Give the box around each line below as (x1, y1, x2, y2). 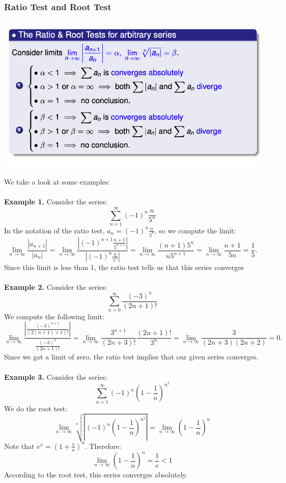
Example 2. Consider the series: (4, 281, 107, 292)
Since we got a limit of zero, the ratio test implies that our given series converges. (4, 351, 259, 362)
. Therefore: (84, 440, 122, 451)
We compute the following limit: (4, 311, 104, 321)
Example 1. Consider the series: (4, 196, 107, 207)
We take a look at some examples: (4, 176, 110, 187)
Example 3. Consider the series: (4, 371, 107, 382)
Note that (4, 440, 35, 451)
